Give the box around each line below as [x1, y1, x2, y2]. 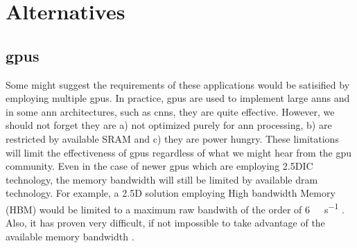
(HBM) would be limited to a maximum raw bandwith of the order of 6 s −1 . [6, 200, 345, 216]
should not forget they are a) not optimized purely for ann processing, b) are [6, 118, 332, 132]
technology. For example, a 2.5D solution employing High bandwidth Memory [6, 186, 336, 200]
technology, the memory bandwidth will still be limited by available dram [6, 172, 318, 186]
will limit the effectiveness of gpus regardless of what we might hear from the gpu [6, 145, 352, 159]
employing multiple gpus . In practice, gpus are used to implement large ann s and [6, 91, 350, 105]
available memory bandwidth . [6, 229, 134, 243]
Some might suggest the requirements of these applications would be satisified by [6, 77, 350, 91]
